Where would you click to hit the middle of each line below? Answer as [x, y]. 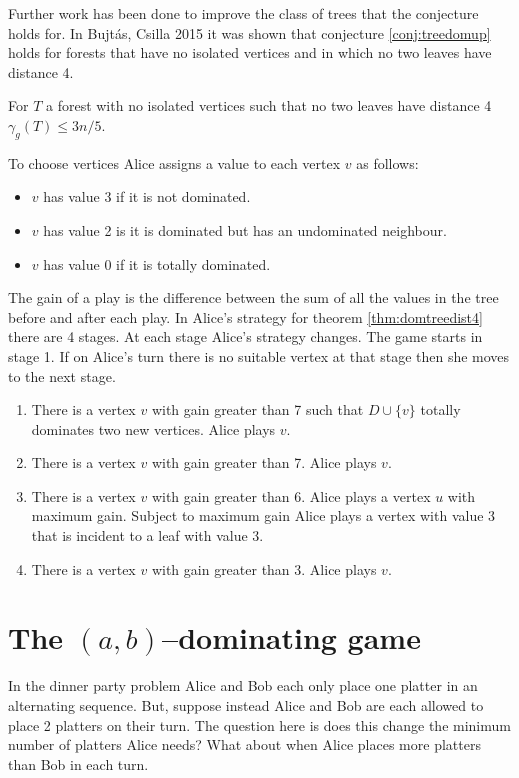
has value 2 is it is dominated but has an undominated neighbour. [245, 229]
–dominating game [291, 637]
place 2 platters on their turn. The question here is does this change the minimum [259, 724]
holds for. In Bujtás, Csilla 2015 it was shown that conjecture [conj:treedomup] [249, 32]
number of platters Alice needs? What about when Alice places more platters [244, 744]
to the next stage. [62, 375]
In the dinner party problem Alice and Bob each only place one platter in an [243, 685]
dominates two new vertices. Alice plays [153, 428]
